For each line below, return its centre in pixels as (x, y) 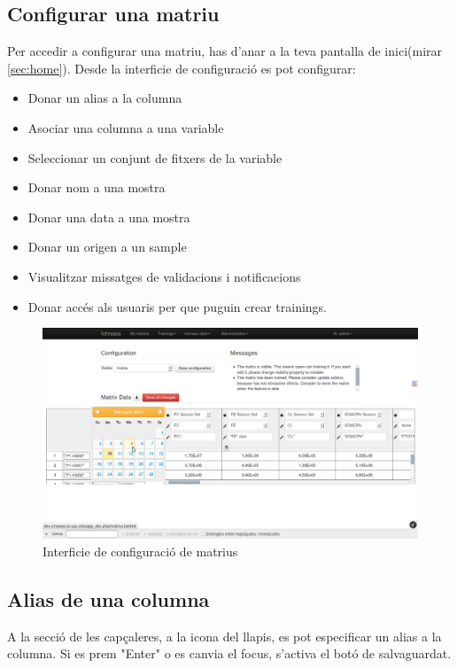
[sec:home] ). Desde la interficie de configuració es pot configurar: (182, 68)
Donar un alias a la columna (105, 98)
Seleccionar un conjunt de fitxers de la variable (155, 157)
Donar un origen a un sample (107, 247)
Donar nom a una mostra (97, 187)
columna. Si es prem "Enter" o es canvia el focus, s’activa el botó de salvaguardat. (229, 653)
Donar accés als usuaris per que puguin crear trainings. (178, 306)
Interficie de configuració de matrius (140, 551)
